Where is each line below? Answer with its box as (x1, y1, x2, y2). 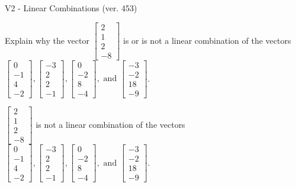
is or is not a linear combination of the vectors (123, 34, 291, 46)
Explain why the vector (5, 34, 89, 46)
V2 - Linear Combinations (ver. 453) (5, 2, 137, 14)
